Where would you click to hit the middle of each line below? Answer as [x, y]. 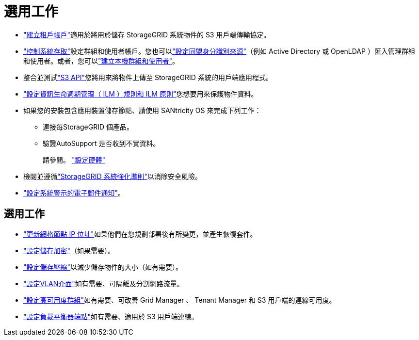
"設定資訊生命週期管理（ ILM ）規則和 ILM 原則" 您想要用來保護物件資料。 [141, 94]
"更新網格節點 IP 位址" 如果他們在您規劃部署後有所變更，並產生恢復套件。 [140, 234]
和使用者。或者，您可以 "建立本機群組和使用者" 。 [101, 61]
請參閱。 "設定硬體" [74, 160]
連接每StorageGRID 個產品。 [88, 127]
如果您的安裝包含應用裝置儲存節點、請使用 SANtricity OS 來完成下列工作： [142, 110]
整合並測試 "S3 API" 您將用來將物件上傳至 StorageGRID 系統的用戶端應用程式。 [148, 77]
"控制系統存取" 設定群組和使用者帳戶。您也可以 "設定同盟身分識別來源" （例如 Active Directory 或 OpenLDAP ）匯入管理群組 [219, 51]
